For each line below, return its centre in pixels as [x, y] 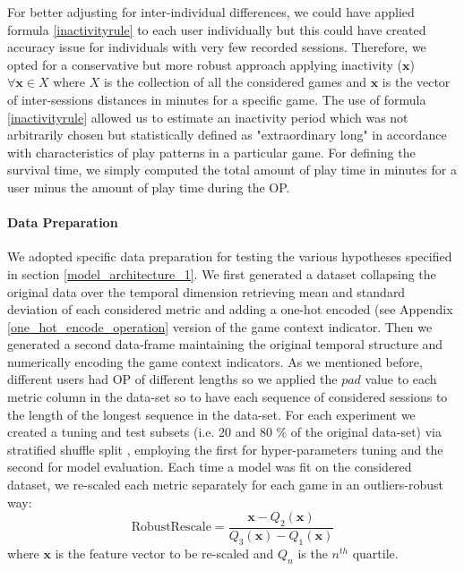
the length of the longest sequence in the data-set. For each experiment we [211, 414]
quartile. [375, 553]
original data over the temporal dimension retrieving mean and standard [206, 291]
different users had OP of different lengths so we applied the [172, 379]
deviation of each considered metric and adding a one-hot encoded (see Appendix [230, 309]
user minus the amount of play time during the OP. [149, 187]
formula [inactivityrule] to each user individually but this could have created [217, 29]
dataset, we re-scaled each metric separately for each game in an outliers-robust [226, 485]
